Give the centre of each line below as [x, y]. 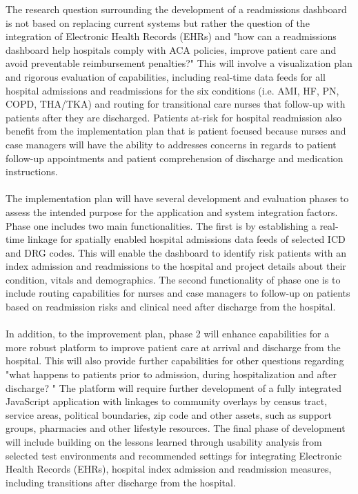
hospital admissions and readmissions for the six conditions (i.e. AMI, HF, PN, [172, 90]
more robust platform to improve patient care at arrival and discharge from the [173, 347]
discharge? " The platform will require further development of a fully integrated [174, 387]
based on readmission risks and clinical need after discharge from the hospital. [171, 307]
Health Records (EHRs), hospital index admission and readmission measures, [169, 469]
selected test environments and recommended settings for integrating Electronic [174, 455]
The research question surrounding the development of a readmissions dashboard [176, 9]
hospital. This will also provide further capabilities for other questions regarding [175, 360]
